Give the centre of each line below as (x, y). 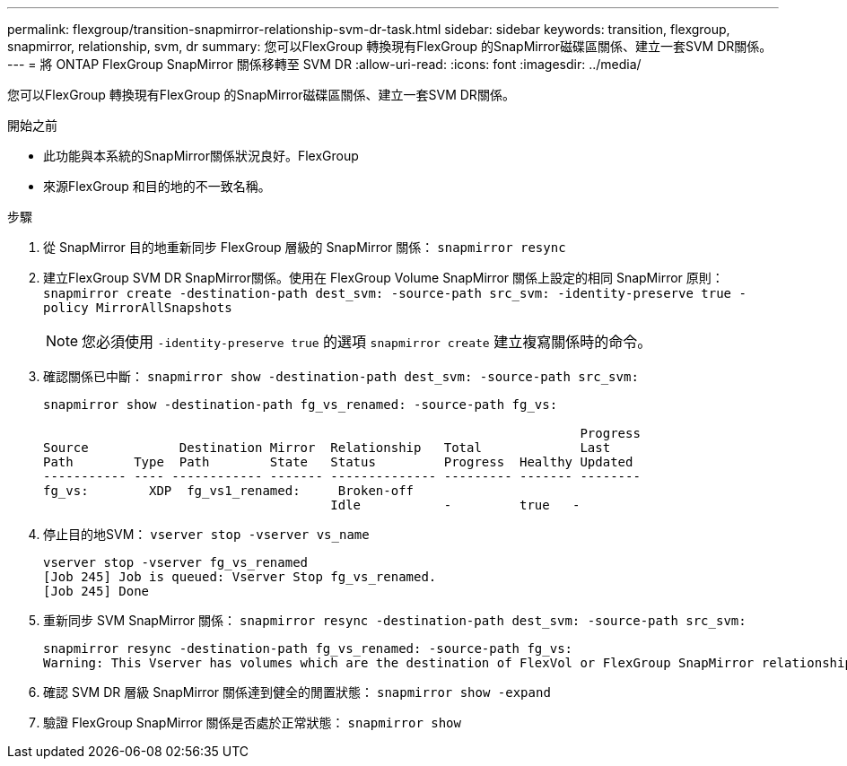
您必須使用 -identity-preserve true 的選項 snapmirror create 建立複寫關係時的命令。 (367, 342)
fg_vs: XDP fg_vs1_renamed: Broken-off (229, 491)
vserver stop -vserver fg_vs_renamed (176, 562)
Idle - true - (455, 505)
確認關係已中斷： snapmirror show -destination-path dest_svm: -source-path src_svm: (341, 376)
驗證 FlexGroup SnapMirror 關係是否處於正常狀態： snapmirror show (252, 722)
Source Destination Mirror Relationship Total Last (327, 448)
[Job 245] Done (96, 591)
